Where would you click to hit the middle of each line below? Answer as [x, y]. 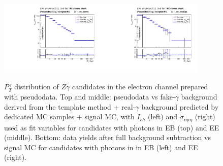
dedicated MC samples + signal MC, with [69, 117]
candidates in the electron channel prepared [140, 87]
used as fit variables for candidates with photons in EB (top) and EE [112, 127]
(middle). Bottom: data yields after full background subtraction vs [107, 137]
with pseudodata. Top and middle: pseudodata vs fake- [90, 97]
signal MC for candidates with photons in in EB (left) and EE [101, 147]
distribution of [37, 87]
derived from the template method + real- [70, 106]
